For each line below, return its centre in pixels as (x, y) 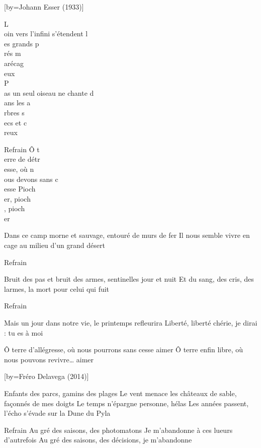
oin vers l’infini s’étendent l (46, 34)
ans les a (17, 103)
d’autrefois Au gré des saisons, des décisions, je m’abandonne (98, 440)
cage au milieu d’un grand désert (55, 245)
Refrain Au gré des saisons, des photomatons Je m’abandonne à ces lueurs (118, 430)
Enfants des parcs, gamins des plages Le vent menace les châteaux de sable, (120, 393)
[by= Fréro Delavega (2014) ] (47, 376)
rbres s (14, 112)
